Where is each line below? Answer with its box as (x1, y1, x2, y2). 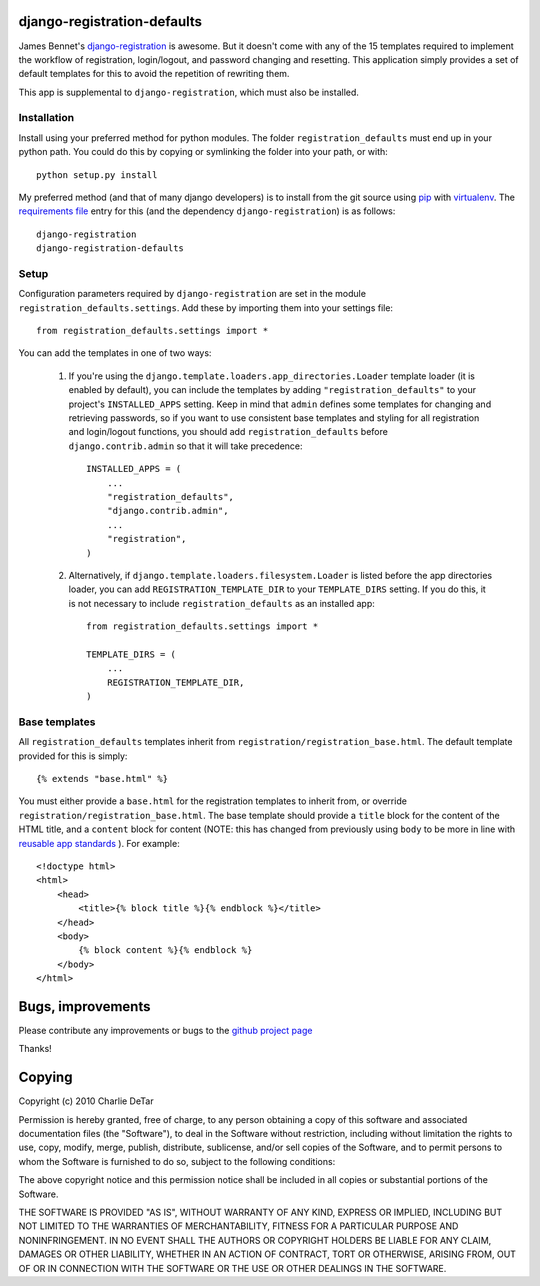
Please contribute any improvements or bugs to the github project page (18, 1024, 313, 1036)
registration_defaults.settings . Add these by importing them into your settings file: (18, 301, 394, 314)
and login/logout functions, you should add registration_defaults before (68, 426, 389, 438)
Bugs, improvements (18, 998, 151, 1015)
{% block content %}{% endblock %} (78, 945, 253, 956)
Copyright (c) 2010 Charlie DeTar (18, 1095, 154, 1107)
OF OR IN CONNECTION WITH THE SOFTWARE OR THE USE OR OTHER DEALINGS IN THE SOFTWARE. (18, 1262, 447, 1274)
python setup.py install (36, 169, 158, 180)
